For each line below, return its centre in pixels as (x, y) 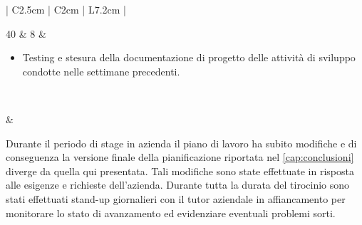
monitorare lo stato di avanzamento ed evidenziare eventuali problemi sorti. (171, 213)
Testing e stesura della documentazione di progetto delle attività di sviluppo (189, 57)
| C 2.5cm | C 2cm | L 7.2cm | (66, 9)
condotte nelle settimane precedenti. (101, 71)
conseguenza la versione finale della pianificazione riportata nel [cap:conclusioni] (180, 157)
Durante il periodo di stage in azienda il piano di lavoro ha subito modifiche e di (181, 143)
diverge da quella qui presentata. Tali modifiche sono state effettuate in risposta (180, 171)
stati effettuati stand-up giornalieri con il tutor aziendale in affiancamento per (176, 198)
